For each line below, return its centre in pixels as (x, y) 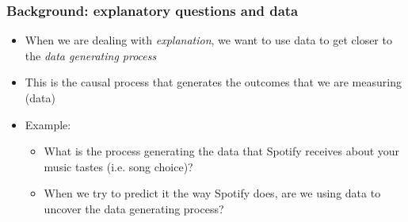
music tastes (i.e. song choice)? (118, 166)
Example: (48, 124)
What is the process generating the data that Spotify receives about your (222, 151)
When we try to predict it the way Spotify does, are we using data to (212, 193)
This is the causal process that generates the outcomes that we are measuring (213, 82)
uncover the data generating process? (134, 208)
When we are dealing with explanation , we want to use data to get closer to (208, 40)
